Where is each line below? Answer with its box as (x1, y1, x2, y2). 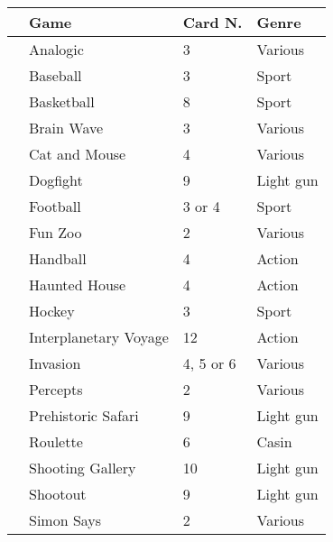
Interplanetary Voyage (29, 326, 169, 347)
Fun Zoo (29, 222, 82, 243)
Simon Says (29, 510, 102, 530)
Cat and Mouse (29, 143, 126, 164)
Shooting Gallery (29, 457, 136, 478)
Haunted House (29, 274, 126, 295)
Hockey (29, 300, 75, 321)
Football (29, 196, 81, 216)
